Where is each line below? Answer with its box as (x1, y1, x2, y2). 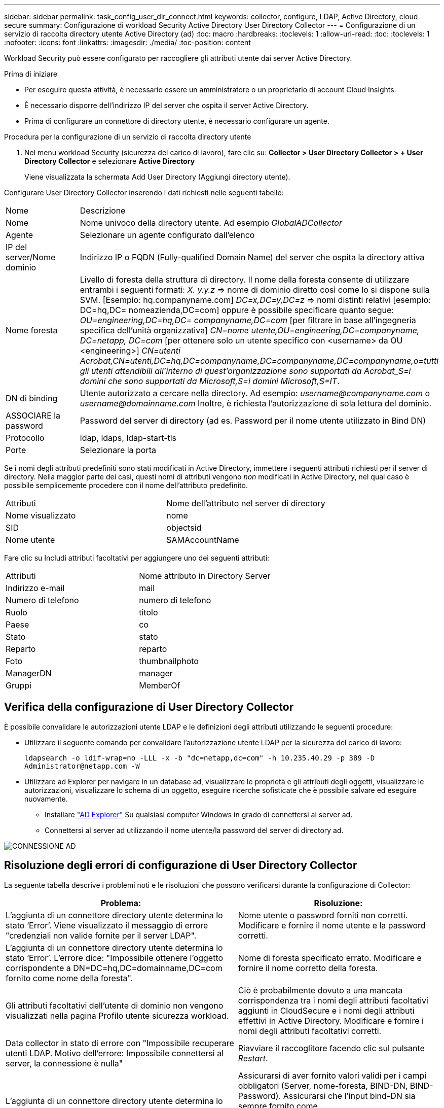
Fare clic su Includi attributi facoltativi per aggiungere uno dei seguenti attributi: (4, 553, 270, 562)
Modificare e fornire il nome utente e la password (238, 920, 426, 930)
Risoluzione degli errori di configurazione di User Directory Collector (4, 859, 357, 872)
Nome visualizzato (6, 510, 76, 521)
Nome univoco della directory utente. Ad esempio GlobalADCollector (80, 218, 342, 228)
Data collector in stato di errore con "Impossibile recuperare (6, 1037, 234, 1048)
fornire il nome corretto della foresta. (238, 962, 378, 973)
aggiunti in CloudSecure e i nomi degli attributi (238, 1005, 415, 1016)
